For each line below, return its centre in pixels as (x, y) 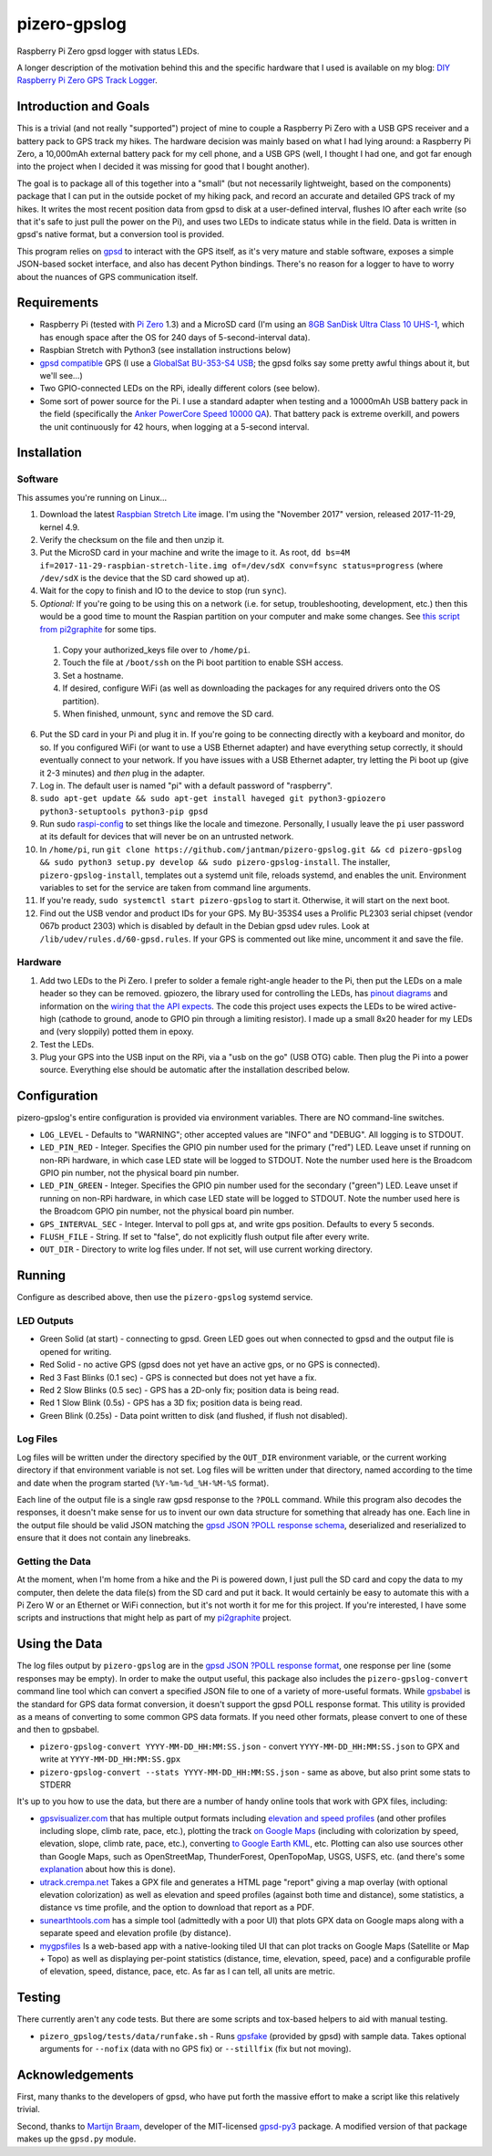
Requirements (58, 302)
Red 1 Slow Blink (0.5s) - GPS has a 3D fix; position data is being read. (171, 1403)
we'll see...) (61, 375)
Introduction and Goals (83, 106)
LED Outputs (46, 1320)
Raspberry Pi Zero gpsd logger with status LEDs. (108, 51)
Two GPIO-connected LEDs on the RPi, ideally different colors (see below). (180, 389)
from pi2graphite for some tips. (98, 629)
